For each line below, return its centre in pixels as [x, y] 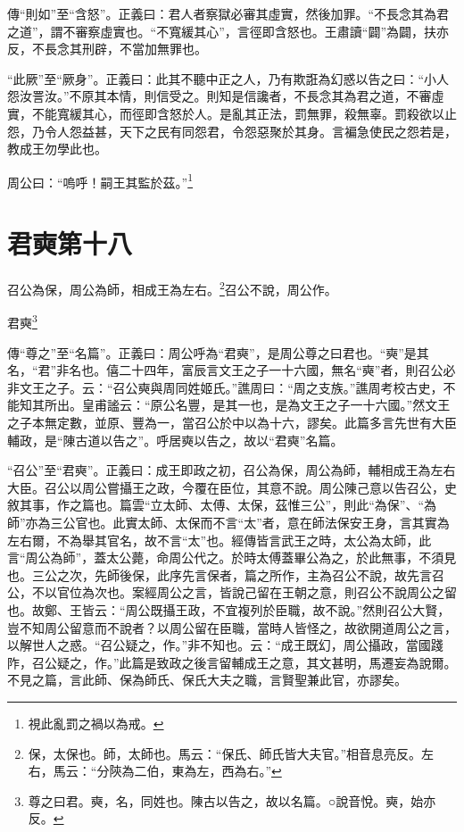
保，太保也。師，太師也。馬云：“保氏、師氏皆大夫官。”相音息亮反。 [225, 753]
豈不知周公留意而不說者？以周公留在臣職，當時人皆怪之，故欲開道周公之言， [232, 627]
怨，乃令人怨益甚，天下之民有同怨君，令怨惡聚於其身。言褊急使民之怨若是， [232, 131]
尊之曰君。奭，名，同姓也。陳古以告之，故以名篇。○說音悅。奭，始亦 [232, 800]
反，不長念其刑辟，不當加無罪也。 [107, 49]
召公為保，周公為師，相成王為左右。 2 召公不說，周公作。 [172, 288]
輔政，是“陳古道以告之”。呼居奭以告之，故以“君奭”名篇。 [175, 440]
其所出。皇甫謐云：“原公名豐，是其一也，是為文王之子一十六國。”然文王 [241, 405]
